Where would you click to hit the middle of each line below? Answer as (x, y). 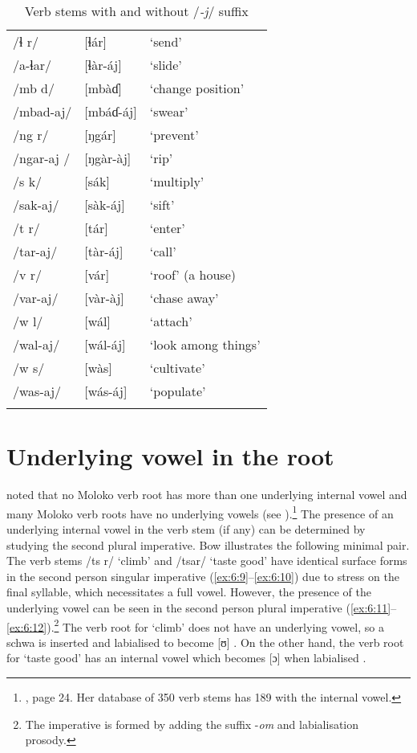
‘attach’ (171, 321)
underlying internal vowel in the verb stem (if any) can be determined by (186, 528)
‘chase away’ (184, 298)
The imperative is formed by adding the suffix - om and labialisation (192, 724)
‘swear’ (169, 111)
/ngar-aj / (42, 158)
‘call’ (163, 251)
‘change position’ (197, 88)
